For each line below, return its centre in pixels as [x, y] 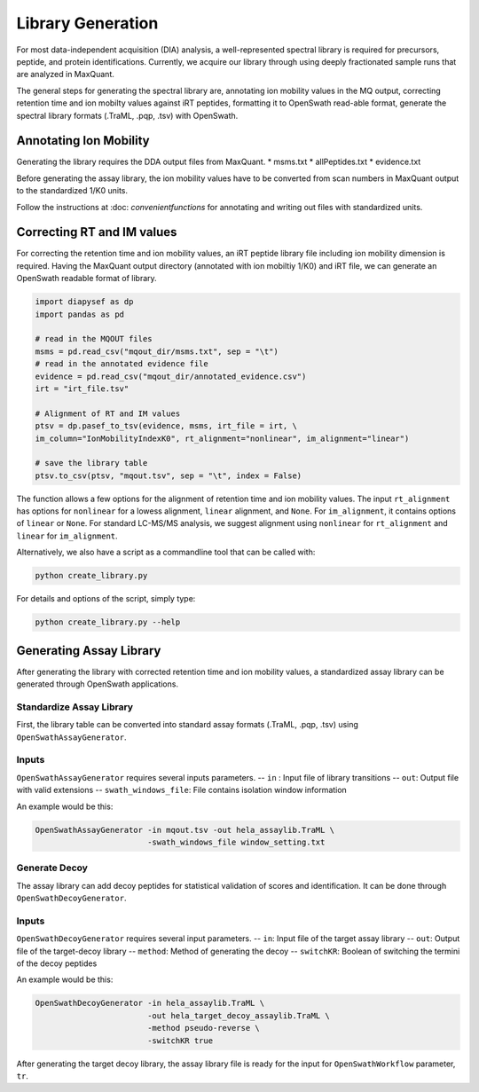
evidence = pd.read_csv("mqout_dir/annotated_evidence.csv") [171, 376]
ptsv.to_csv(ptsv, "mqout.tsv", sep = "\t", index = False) [169, 475]
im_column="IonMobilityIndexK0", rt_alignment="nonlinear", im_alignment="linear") [222, 438]
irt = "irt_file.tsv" [82, 389]
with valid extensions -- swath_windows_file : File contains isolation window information [182, 790]
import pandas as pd [79, 314]
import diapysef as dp [84, 302]
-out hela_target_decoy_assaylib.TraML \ [238, 1015]
